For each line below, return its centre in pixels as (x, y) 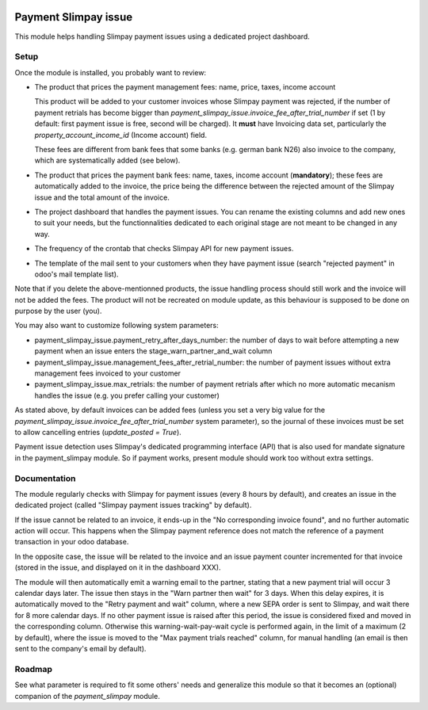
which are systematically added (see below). (107, 160)
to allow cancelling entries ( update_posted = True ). (98, 432)
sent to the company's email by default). (80, 648)
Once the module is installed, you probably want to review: (110, 72)
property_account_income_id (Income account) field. (121, 135)
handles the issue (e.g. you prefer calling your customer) (127, 395)
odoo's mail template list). (76, 274)
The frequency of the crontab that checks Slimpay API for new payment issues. (164, 249)
